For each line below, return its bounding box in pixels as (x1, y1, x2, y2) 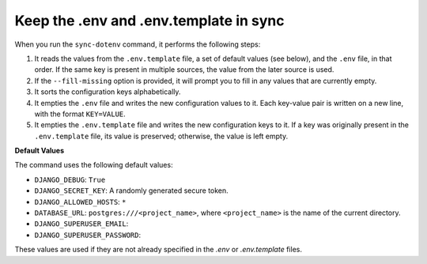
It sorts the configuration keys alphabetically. (34, 87, 181, 96)
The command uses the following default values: (14, 160, 173, 170)
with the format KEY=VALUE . (34, 109, 126, 119)
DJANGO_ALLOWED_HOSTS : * (34, 197, 127, 206)
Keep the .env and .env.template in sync (14, 12, 285, 29)
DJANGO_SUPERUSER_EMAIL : (34, 219, 129, 228)
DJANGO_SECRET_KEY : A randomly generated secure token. (34, 186, 229, 195)
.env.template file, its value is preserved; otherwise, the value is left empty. (34, 131, 289, 141)
